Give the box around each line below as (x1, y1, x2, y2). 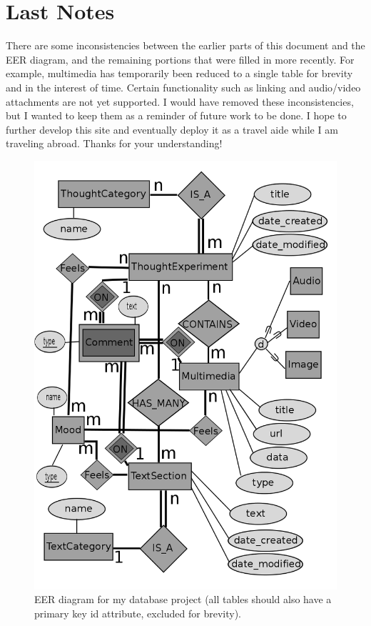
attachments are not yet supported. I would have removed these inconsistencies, (6, 94, 354, 109)
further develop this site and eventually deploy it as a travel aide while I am (6, 121, 338, 136)
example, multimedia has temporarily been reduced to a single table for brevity (6, 66, 353, 81)
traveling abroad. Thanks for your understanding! (6, 136, 223, 151)
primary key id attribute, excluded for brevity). (34, 605, 241, 620)
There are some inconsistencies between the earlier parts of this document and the (6, 38, 365, 53)
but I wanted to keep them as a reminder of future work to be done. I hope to (6, 108, 347, 123)
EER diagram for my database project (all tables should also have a (34, 592, 332, 607)
